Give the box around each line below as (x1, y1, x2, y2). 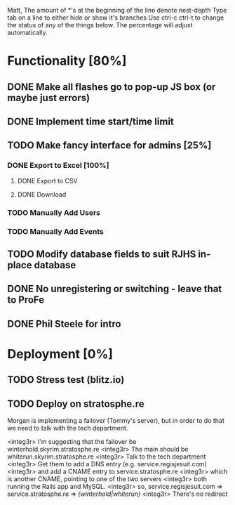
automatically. (7, 28, 48, 37)
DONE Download (17, 190, 67, 199)
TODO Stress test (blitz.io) (7, 374, 125, 386)
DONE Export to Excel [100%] (7, 161, 109, 171)
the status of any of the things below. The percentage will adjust (7, 21, 193, 29)
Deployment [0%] (7, 346, 114, 362)
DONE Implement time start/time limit (7, 115, 174, 127)
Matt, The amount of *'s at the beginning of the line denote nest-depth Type (7, 6, 227, 14)
